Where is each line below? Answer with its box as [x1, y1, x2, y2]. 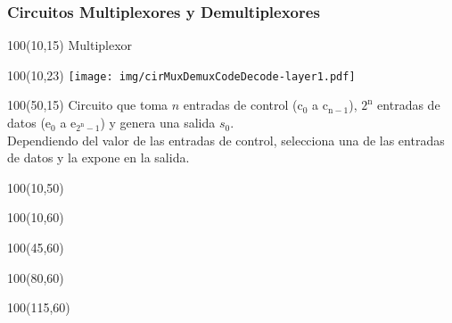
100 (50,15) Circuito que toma [7, 95, 168, 114]
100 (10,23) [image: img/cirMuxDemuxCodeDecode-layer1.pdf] [7, 65, 356, 84]
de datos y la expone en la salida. [7, 148, 190, 167]
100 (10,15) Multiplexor [7, 36, 133, 54]
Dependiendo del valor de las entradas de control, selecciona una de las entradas [7, 130, 445, 149]
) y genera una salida [100, 113, 216, 132]
